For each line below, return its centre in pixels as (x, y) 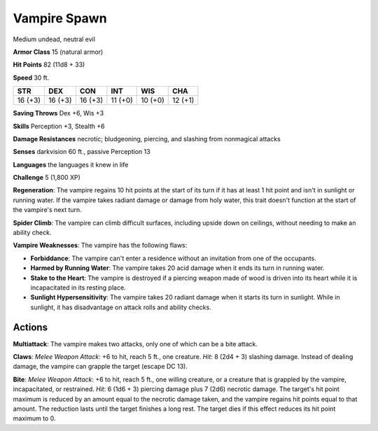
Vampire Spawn (60, 18)
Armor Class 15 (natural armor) (58, 52)
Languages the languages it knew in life (71, 164)
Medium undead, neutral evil (54, 39)
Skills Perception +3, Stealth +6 (59, 126)
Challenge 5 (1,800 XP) (47, 178)
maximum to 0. (34, 418)
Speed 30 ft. (31, 78)
